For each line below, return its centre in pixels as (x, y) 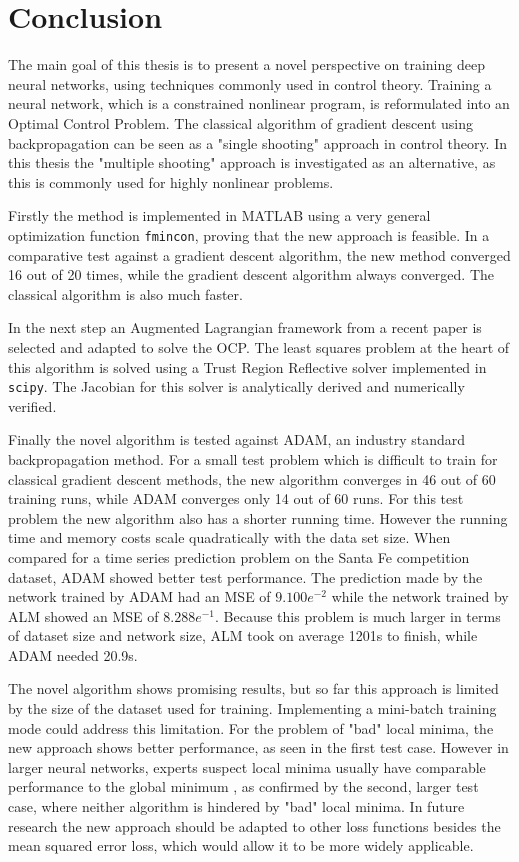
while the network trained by (420, 596)
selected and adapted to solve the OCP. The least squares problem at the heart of (259, 346)
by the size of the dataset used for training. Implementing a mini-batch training (252, 708)
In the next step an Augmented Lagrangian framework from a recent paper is (245, 327)
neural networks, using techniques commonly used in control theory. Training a (250, 83)
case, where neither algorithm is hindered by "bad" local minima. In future (236, 806)
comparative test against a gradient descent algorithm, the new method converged (259, 254)
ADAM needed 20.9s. (73, 654)
